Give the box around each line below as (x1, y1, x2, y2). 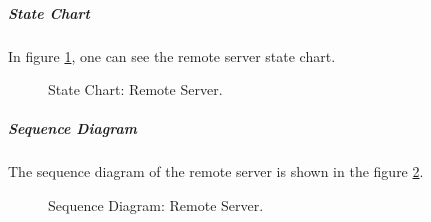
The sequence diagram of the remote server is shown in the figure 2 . (8, 161, 424, 182)
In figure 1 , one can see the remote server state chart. (8, 45, 336, 66)
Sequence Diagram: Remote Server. (48, 194, 264, 215)
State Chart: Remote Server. (48, 79, 223, 100)
